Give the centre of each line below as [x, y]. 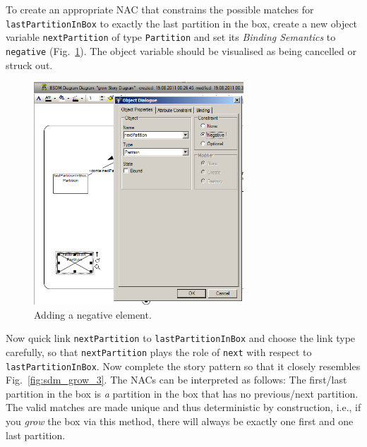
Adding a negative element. [93, 314]
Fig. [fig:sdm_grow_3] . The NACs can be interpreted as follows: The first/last [176, 380]
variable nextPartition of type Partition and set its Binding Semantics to [171, 37]
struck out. [29, 65]
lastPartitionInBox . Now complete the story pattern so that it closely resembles [183, 366]
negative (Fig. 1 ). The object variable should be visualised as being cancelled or [181, 50]
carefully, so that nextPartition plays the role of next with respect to [159, 351]
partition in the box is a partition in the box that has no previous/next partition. [182, 393]
